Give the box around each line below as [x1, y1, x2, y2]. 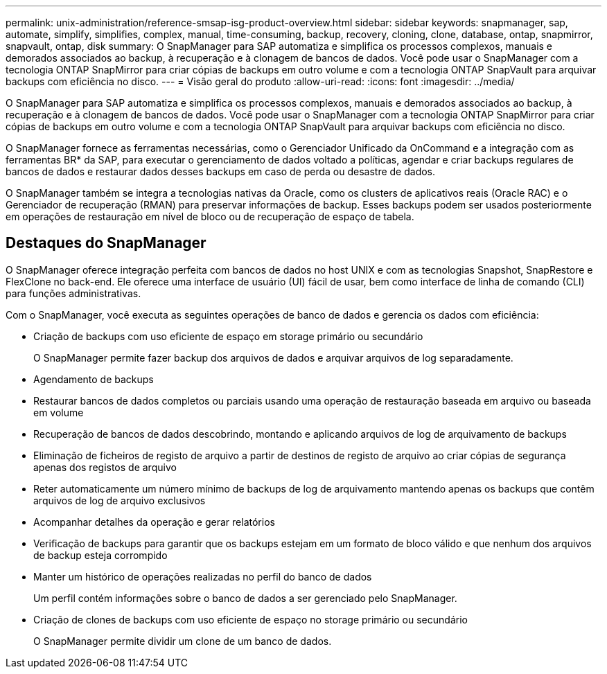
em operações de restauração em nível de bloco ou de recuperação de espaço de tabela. [6, 211, 414, 222]
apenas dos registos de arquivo [33, 461, 177, 473]
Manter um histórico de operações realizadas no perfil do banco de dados [33, 570, 372, 583]
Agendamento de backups [33, 373, 154, 385]
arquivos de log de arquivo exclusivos [33, 494, 206, 506]
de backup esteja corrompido [33, 549, 168, 561]
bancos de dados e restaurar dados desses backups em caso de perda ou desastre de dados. [6, 166, 436, 177]
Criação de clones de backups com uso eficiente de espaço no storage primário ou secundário [33, 613, 468, 626]
